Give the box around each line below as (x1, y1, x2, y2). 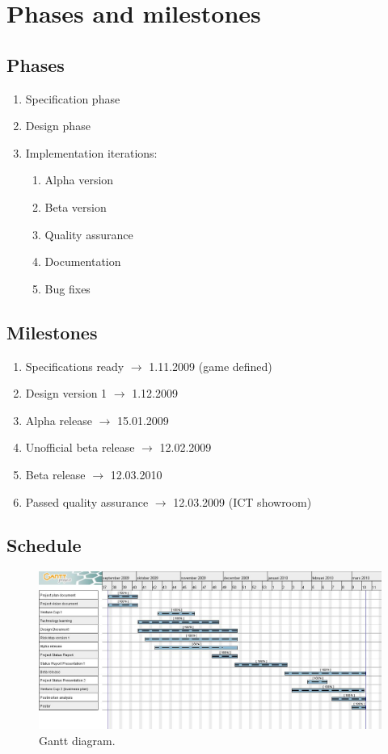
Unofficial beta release (25, 439, 135, 456)
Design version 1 (25, 385, 108, 402)
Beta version (44, 198, 107, 215)
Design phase (25, 117, 91, 134)
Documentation (44, 253, 121, 270)
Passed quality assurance (25, 493, 149, 510)
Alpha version (44, 171, 114, 188)
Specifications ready (25, 357, 124, 374)
